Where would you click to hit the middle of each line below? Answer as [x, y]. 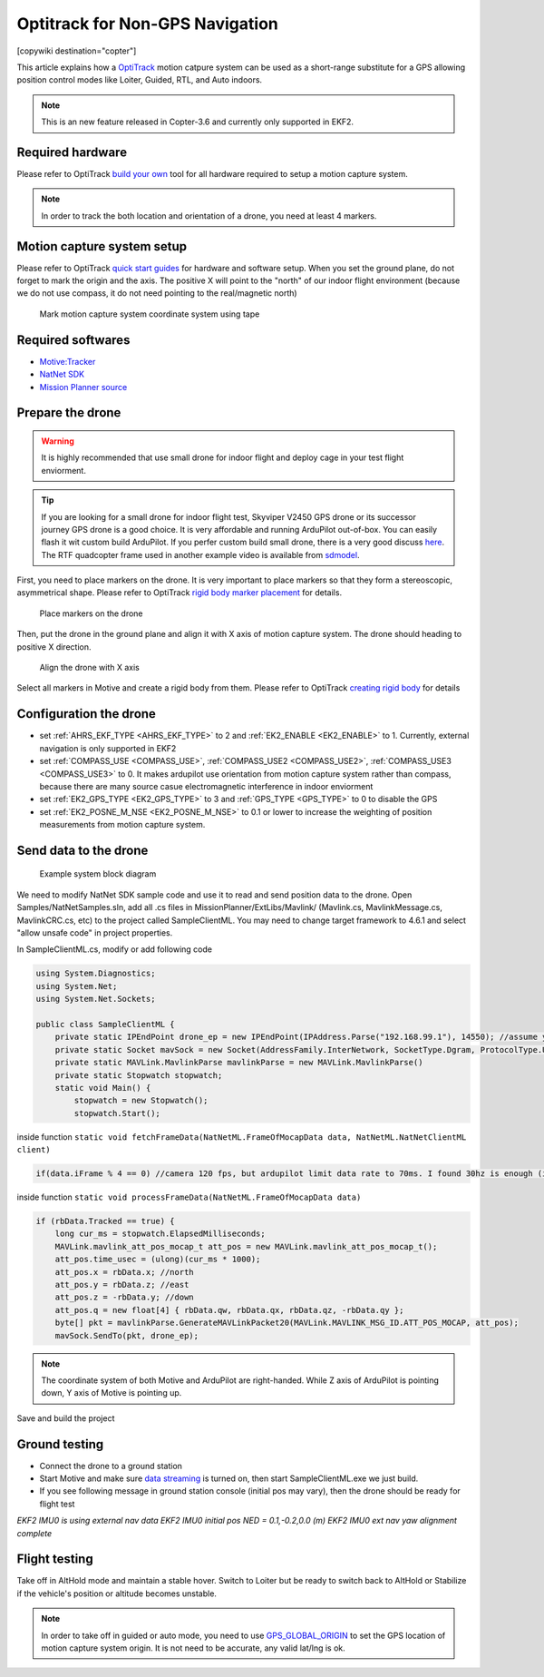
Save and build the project [66, 1418]
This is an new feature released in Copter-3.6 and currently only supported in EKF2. [197, 122]
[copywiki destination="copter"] [77, 51]
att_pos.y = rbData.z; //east [122, 1285]
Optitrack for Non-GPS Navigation [147, 24]
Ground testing [60, 1444]
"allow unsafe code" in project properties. [95, 933]
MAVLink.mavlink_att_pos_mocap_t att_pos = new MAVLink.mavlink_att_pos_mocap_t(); [246, 1246]
